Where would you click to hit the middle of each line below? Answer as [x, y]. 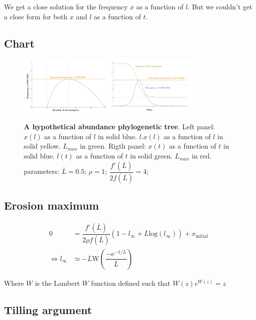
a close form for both [36, 16]
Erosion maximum [51, 205]
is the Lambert [57, 283]
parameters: [42, 171]
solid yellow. [42, 146]
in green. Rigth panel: [113, 146]
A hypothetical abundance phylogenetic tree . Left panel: [119, 127]
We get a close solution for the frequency [66, 6]
